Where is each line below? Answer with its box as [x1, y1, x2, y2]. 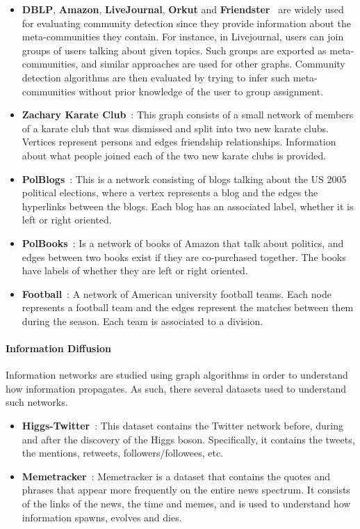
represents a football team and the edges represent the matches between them [22, 300, 354, 315]
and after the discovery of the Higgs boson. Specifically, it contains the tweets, [22, 432, 355, 446]
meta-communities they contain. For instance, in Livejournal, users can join [22, 29, 344, 44]
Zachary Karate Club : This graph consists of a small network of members [22, 107, 354, 122]
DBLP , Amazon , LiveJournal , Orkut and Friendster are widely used [22, 2, 344, 16]
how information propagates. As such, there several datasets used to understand [6, 381, 347, 395]
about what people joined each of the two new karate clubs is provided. [22, 148, 327, 162]
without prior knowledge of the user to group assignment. [79, 84, 324, 98]
